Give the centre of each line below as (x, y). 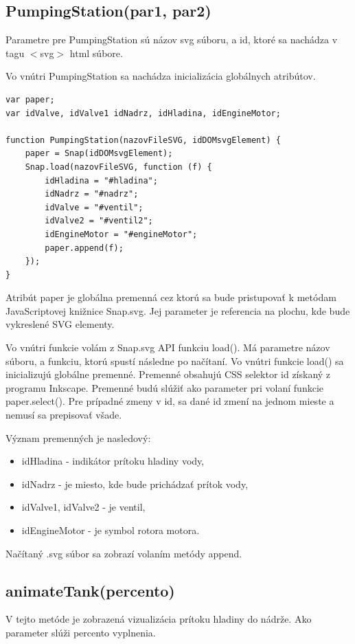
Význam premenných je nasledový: (78, 437)
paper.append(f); (84, 248)
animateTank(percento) (90, 590)
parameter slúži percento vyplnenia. (81, 632)
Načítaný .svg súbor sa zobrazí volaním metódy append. (124, 553)
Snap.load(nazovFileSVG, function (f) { (118, 167)
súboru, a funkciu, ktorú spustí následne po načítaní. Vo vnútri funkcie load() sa (175, 360)
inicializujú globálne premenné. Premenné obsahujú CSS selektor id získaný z (168, 374)
